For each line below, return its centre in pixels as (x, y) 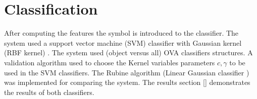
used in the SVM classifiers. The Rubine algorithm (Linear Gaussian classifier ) (127, 72)
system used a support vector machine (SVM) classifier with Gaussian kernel (123, 42)
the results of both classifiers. (49, 92)
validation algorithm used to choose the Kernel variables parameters (110, 62)
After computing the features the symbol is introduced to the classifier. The (121, 33)
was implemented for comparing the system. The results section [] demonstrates (127, 82)
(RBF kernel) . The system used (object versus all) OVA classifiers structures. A (128, 53)
